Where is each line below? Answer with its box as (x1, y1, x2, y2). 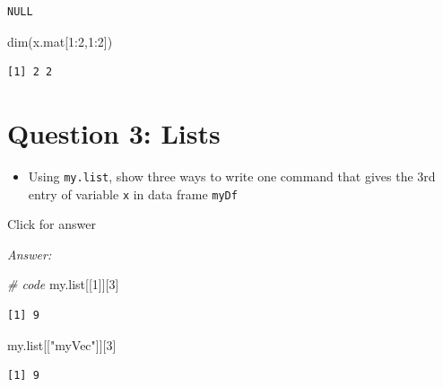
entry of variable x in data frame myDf (28, 184, 238, 203)
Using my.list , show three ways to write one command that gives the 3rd (28, 166, 436, 185)
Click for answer (7, 215, 96, 233)
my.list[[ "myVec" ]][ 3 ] (7, 335, 117, 354)
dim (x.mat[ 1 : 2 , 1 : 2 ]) (7, 31, 113, 50)
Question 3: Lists (7, 114, 221, 151)
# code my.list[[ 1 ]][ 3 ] (7, 275, 119, 294)
